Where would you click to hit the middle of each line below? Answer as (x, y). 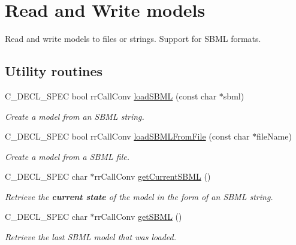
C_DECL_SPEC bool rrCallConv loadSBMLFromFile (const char (127, 136)
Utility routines (54, 71)
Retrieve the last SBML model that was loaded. (90, 237)
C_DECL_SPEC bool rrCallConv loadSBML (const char (111, 96)
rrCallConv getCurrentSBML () (152, 176)
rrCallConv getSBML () (138, 217)
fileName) (274, 136)
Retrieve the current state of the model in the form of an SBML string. (139, 196)
